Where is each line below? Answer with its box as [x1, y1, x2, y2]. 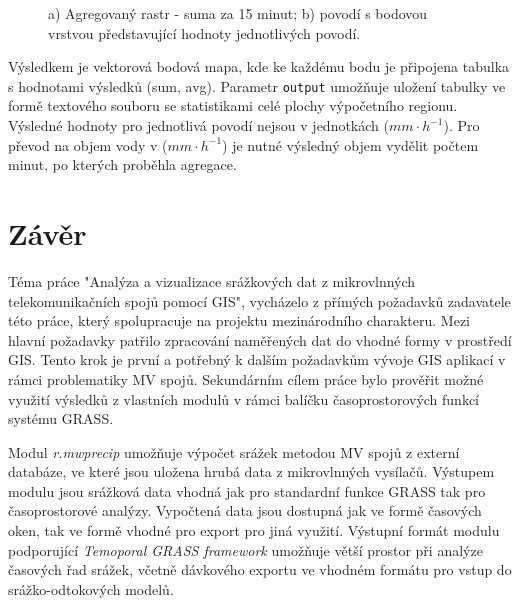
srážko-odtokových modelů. [8, 578, 174, 599]
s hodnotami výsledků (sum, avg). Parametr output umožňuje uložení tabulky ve [8, 75, 506, 96]
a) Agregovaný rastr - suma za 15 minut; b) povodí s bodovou [48, 3, 428, 23]
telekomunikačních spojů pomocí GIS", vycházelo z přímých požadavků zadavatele [8, 290, 511, 311]
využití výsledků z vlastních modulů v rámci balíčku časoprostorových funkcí [8, 388, 480, 409]
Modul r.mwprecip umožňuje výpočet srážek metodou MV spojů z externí [8, 441, 460, 462]
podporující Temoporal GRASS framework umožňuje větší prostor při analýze [8, 539, 483, 560]
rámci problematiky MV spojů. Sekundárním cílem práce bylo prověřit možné [8, 368, 484, 389]
